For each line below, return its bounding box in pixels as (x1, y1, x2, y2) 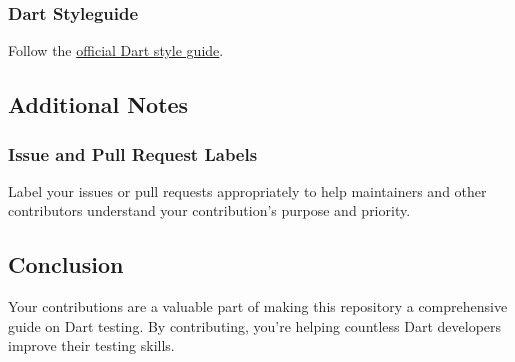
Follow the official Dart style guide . (8, 40, 224, 61)
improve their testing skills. (8, 335, 175, 356)
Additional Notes (8, 89, 189, 120)
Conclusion (8, 249, 124, 280)
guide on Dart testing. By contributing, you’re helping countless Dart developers (8, 315, 502, 336)
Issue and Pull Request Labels (8, 141, 258, 166)
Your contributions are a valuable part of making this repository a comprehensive (8, 296, 508, 317)
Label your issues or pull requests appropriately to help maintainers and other (8, 180, 487, 201)
